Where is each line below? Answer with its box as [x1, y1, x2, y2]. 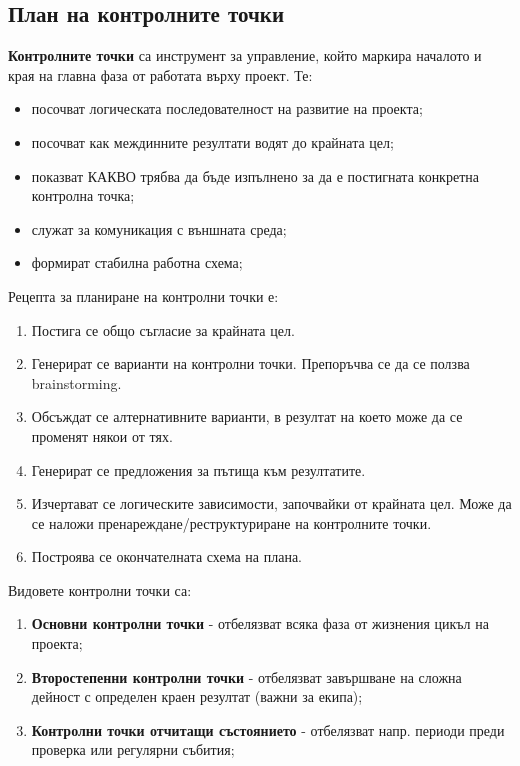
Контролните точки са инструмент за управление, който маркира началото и [8, 45, 482, 66]
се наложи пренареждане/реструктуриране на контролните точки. [31, 512, 432, 533]
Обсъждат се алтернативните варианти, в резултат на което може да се [31, 406, 463, 427]
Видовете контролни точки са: [8, 579, 192, 600]
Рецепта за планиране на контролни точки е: [8, 285, 279, 306]
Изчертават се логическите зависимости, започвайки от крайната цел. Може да [31, 493, 512, 514]
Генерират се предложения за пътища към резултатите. [31, 459, 366, 480]
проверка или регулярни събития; [31, 739, 235, 760]
